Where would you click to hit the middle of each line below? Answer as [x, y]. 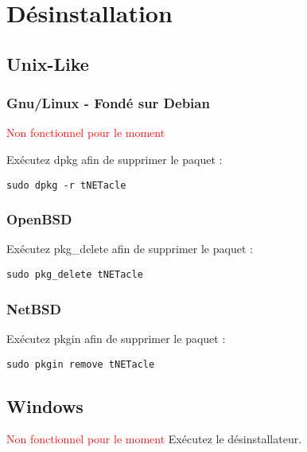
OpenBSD [39, 219]
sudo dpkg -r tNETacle [66, 185]
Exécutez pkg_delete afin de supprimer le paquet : [130, 249]
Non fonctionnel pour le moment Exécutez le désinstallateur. [154, 439]
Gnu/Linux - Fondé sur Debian [108, 103]
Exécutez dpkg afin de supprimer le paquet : [115, 159]
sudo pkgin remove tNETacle [81, 364]
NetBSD [34, 308]
